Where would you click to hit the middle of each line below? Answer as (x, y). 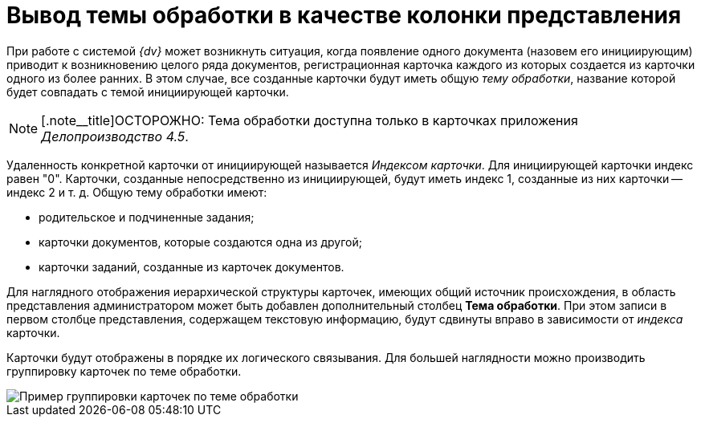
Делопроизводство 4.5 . (115, 136)
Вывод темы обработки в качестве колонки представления (344, 15)
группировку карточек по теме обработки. (124, 371)
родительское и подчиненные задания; (147, 217)
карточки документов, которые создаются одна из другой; (200, 242)
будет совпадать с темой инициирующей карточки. (148, 92)
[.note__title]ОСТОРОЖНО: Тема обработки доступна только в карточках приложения (310, 120)
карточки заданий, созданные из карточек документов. (192, 266)
